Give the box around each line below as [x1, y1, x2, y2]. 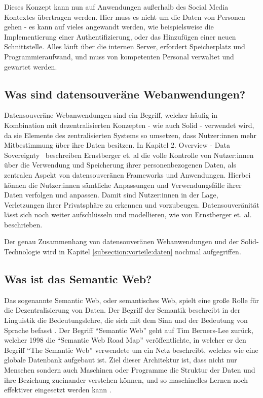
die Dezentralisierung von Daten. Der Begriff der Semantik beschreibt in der [4, 305, 241, 315]
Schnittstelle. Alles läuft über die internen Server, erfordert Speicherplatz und [4, 41, 245, 52]
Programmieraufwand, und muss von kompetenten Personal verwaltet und [4, 51, 234, 61]
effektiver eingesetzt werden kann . [4, 384, 111, 395]
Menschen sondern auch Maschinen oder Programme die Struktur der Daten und [4, 364, 255, 375]
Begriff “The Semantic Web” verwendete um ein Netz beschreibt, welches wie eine [4, 344, 258, 355]
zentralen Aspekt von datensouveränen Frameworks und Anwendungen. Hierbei [4, 169, 251, 180]
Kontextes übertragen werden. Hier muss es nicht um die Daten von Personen [4, 11, 245, 22]
